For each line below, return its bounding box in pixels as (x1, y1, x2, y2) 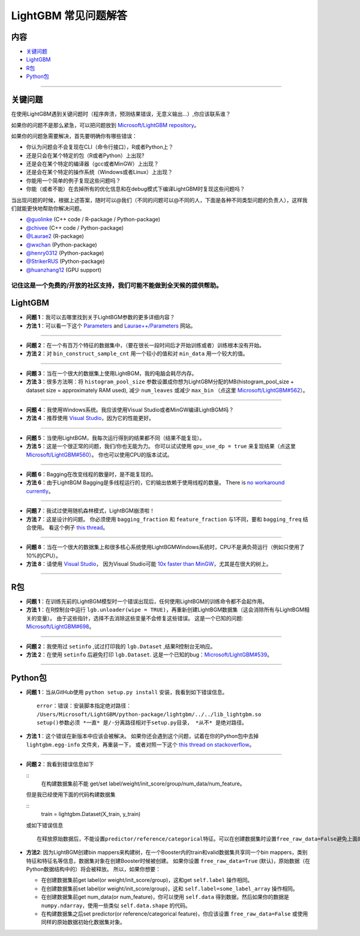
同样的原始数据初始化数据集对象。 (41, 919, 125, 926)
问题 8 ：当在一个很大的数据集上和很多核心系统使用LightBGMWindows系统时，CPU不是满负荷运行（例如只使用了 (26, 544, 305, 551)
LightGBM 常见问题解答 (11, 9, 128, 22)
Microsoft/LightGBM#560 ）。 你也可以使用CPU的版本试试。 (26, 451, 173, 458)
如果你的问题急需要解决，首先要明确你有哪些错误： (11, 132, 137, 139)
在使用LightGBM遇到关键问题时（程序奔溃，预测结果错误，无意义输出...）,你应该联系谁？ (11, 110, 231, 118)
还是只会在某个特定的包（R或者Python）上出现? (26, 152, 145, 159)
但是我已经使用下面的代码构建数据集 (26, 791, 116, 798)
